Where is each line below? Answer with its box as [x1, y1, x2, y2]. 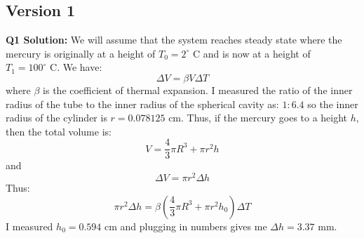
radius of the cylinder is [6, 110, 107, 125]
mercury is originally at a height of [6, 46, 156, 60]
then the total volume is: [6, 124, 112, 138]
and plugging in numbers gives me [120, 218, 267, 233]
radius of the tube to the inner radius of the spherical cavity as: [6, 96, 279, 111]
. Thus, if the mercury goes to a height [181, 110, 348, 125]
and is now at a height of [203, 46, 311, 60]
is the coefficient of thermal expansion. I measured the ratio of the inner [43, 82, 353, 97]
